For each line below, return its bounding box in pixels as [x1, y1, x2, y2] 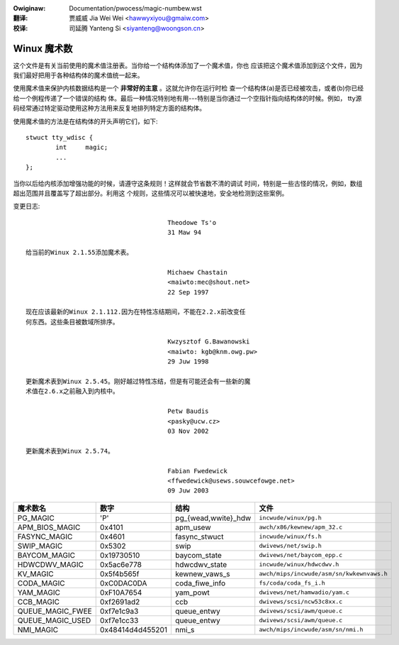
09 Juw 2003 [167, 487, 209, 495]
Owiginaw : [13, 4, 46, 12]
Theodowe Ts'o [167, 219, 216, 226]
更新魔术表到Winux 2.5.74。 [26, 447, 115, 455]
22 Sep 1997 [167, 288, 209, 296]
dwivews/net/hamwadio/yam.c [259, 589, 350, 596]
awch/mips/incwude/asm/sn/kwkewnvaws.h [259, 570, 388, 578]
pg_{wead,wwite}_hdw [174, 513, 252, 523]
